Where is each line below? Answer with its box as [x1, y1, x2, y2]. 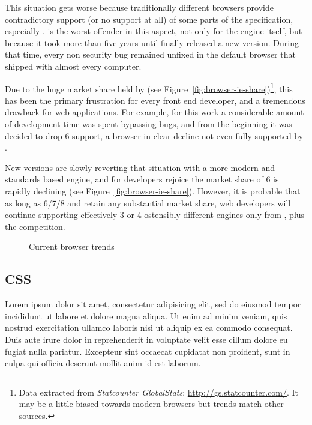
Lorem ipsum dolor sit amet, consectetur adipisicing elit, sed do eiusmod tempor [5, 298, 301, 310]
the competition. [5, 220, 65, 232]
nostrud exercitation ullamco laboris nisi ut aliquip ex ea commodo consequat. [5, 321, 293, 334]
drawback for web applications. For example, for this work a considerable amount [5, 106, 304, 118]
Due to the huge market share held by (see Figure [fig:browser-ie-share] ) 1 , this [5, 80, 293, 95]
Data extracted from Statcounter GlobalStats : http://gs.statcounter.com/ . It [19, 385, 298, 398]
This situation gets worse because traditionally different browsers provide [5, 1, 274, 13]
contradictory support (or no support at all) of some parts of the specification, [5, 13, 293, 25]
